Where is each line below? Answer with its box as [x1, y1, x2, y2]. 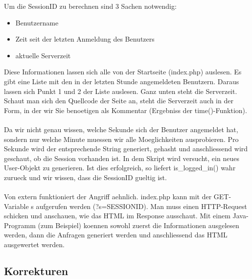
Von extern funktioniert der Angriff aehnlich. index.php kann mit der [4, 191, 212, 202]
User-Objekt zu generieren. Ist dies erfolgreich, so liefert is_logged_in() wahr [4, 163, 236, 173]
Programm [4, 220, 36, 230]
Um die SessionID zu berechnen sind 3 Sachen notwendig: [4, 1, 177, 11]
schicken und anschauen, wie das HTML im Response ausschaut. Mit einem [4, 210, 230, 221]
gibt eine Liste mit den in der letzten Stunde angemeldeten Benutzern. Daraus [4, 76, 239, 86]
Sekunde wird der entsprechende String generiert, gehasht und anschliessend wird [4, 143, 248, 154]
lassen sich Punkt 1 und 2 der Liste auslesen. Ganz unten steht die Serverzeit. [4, 86, 237, 96]
